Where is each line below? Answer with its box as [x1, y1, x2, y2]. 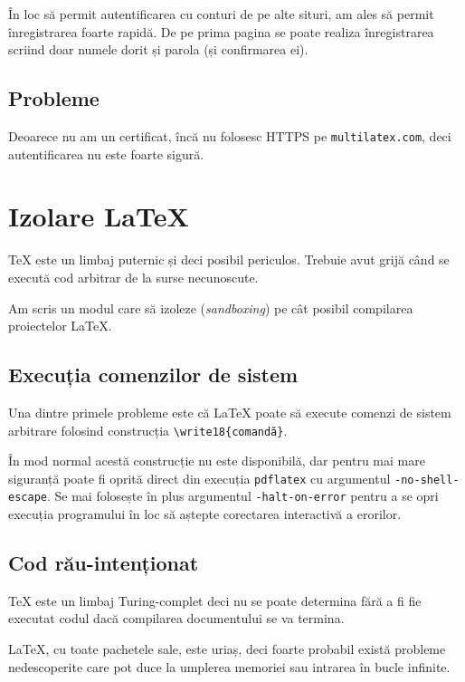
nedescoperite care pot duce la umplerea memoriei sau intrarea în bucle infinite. [8, 657, 451, 676]
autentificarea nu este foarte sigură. [8, 144, 204, 163]
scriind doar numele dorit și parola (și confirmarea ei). [8, 40, 308, 59]
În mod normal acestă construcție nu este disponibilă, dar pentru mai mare [8, 451, 425, 470]
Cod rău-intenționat [8, 549, 199, 577]
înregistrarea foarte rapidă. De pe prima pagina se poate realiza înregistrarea [8, 22, 434, 41]
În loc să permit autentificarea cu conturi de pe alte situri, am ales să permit [8, 5, 434, 23]
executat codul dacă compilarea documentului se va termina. [8, 609, 345, 628]
